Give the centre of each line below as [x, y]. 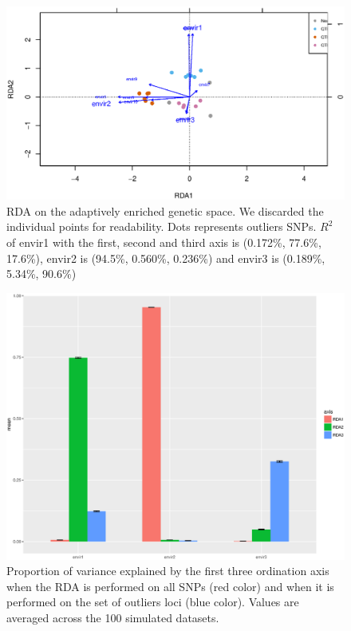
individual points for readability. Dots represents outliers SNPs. [162, 226]
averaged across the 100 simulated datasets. [113, 617]
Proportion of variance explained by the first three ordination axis [168, 571]
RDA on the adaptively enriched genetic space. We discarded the [165, 210]
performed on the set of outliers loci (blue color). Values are [153, 602]
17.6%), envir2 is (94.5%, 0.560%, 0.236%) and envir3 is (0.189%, [166, 258]
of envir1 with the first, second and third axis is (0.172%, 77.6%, [164, 242]
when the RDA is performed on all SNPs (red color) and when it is [170, 586]
